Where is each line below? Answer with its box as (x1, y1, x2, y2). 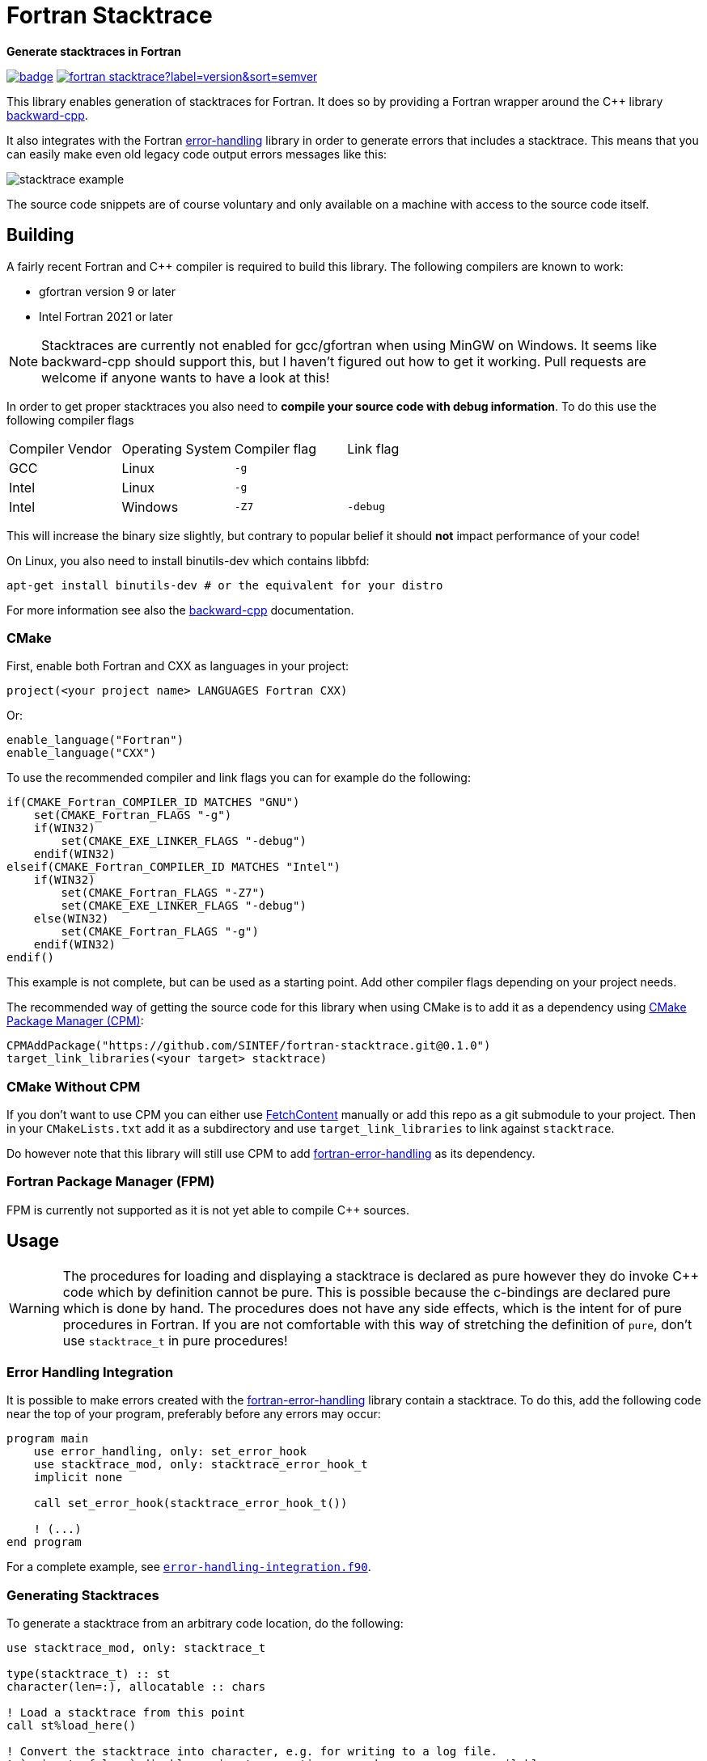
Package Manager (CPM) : (6, 1014, 144, 1028)
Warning (9, 1299, 60, 1316)
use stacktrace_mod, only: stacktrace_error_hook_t (33, 1458, 368, 1472)
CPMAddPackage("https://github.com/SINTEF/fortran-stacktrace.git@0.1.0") (6, 1039, 491, 1053)
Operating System (121, 440, 231, 457)
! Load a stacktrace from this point (6, 1706, 246, 1720)
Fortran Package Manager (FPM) (6, 1173, 215, 1190)
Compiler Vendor (9, 440, 112, 457)
